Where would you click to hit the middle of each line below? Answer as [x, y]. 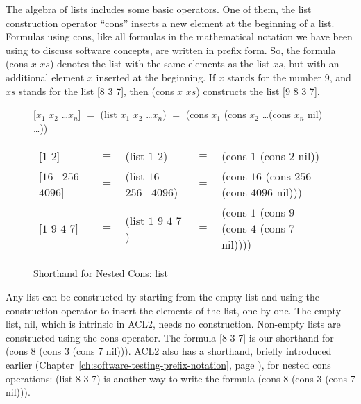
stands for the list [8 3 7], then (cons [96, 91]
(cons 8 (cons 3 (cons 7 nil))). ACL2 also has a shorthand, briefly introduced [169, 351]
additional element [45, 77]
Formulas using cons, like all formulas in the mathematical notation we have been [179, 36]
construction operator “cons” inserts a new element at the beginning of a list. [170, 23]
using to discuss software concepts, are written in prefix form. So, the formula [171, 50]
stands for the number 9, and [289, 77]
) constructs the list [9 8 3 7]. [258, 91]
